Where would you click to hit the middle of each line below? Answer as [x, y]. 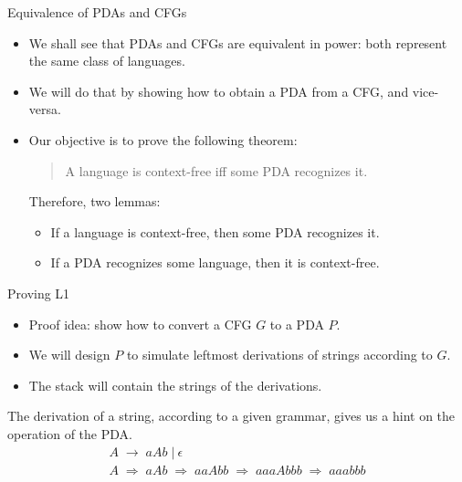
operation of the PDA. [70, 433]
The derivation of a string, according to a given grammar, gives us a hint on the [231, 416]
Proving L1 [39, 293]
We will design [69, 355]
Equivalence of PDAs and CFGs [97, 12]
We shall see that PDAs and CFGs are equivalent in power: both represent [238, 42]
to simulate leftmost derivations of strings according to [279, 355]
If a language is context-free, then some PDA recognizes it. [215, 231]
